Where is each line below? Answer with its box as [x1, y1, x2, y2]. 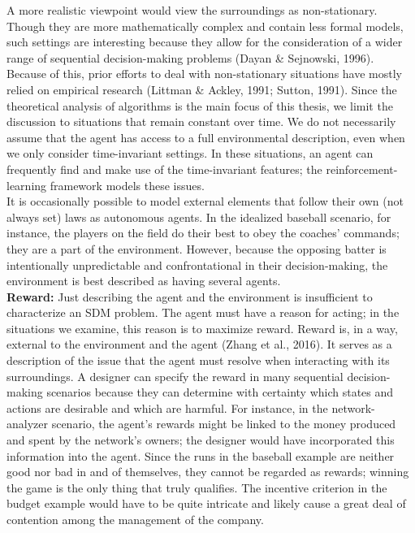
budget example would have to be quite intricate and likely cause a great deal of [6, 495, 406, 512]
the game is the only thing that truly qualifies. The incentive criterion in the [6, 479, 387, 496]
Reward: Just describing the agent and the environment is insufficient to [6, 288, 373, 305]
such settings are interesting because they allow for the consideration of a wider [6, 33, 403, 50]
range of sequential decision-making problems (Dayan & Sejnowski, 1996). [6, 49, 374, 66]
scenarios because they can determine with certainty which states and [46, 383, 394, 401]
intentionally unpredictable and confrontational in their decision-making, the [6, 256, 388, 273]
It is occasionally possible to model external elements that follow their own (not [6, 193, 404, 210]
